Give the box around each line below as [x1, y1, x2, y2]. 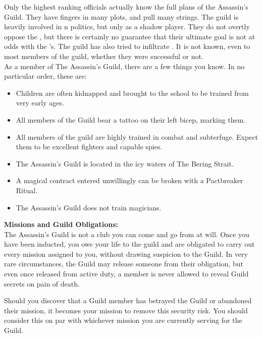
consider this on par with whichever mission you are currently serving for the [4, 315, 242, 325]
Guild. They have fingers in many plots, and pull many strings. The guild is [4, 11, 239, 22]
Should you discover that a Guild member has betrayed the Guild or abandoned [4, 295, 252, 306]
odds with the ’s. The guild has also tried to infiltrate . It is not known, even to [4, 41, 250, 51]
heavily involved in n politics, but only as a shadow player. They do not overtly [4, 21, 250, 32]
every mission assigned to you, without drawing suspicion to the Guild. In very [4, 248, 248, 259]
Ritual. [16, 185, 38, 195]
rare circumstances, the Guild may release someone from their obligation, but [4, 258, 243, 269]
